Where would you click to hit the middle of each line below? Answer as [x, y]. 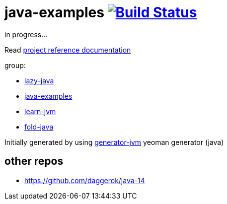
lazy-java [39, 80]
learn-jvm [40, 111]
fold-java [39, 127]
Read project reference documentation [68, 50]
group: [15, 65]
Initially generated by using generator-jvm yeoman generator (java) [114, 142]
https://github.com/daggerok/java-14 [85, 180]
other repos [34, 161]
